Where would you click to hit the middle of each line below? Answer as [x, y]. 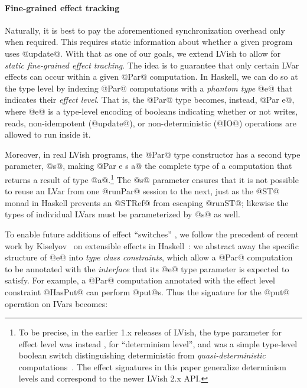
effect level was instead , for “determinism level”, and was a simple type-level [158, 343]
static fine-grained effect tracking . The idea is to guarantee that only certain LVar [152, 65]
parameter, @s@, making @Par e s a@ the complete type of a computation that [148, 166]
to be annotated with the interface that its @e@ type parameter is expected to [147, 268]
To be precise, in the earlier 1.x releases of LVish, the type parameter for [150, 332]
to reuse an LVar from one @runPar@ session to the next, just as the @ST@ [142, 191]
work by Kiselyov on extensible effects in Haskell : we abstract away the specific [152, 245]
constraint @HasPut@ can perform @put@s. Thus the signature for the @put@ [147, 291]
